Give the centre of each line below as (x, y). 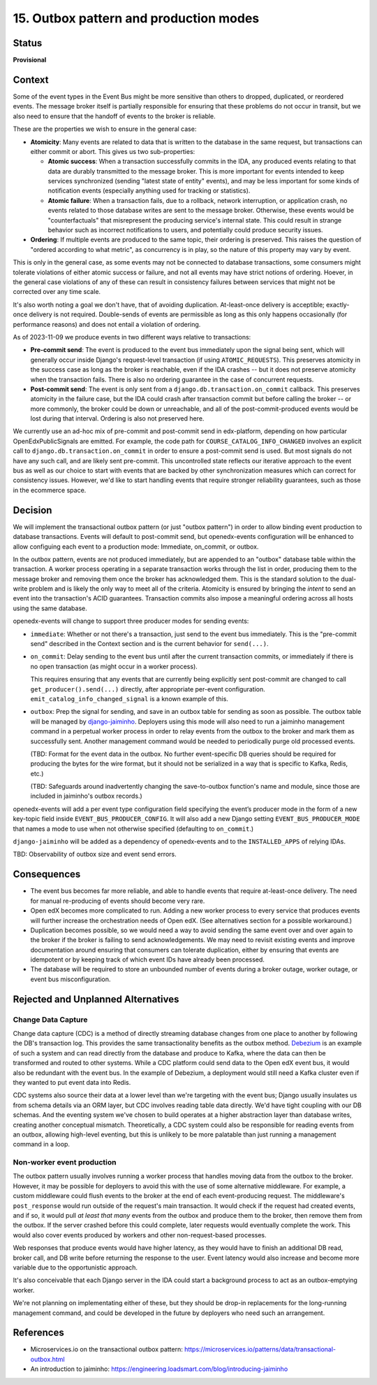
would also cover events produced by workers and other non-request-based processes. (140, 1235)
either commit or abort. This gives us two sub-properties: (113, 151)
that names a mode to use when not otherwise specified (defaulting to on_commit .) (133, 829)
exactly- (338, 304)
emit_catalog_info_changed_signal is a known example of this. (129, 698)
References (38, 1333)
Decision (32, 510)
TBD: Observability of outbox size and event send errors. (95, 855)
